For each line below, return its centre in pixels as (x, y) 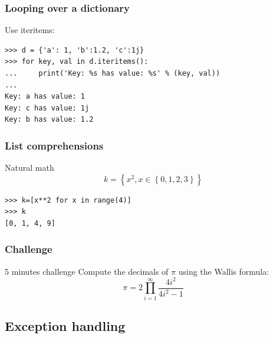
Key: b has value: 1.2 (49, 120)
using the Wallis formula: (224, 271)
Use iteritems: (30, 30)
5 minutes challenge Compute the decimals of (87, 271)
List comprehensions (54, 145)
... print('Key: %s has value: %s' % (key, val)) (113, 73)
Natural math (29, 168)
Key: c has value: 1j (47, 108)
